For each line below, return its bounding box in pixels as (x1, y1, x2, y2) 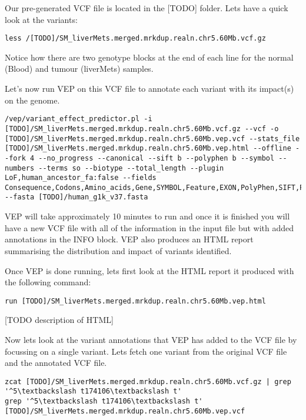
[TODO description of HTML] (5, 314, 114, 326)
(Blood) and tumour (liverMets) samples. (5, 62, 154, 75)
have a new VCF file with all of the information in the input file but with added (5, 221, 294, 234)
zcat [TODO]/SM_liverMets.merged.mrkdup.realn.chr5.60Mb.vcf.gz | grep (5, 377, 291, 386)
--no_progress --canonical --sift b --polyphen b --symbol (38, 154, 275, 162)
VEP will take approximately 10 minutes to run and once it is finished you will (5, 210, 290, 222)
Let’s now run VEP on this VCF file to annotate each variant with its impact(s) (5, 82, 294, 95)
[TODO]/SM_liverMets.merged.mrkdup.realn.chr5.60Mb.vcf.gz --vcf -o (5, 124, 279, 133)
